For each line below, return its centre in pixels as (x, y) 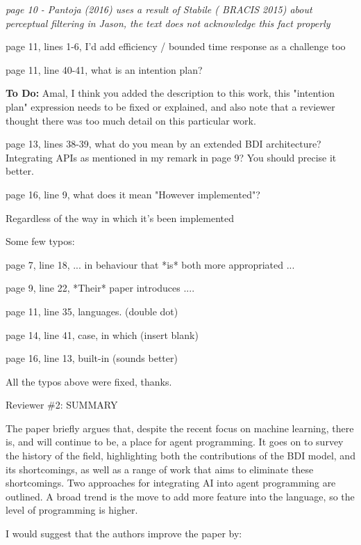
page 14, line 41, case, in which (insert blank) (102, 334)
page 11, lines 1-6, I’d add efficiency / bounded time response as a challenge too (176, 46)
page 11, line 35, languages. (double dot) (92, 311)
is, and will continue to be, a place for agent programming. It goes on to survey (175, 442)
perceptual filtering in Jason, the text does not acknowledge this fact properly (168, 23)
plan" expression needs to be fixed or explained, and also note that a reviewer (170, 106)
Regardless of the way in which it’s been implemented (120, 218)
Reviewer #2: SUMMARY (62, 405)
